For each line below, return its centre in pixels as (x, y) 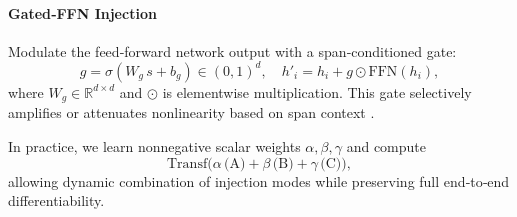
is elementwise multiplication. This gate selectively (317, 91)
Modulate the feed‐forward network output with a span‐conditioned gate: (232, 50)
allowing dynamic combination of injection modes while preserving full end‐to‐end (259, 180)
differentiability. (56, 200)
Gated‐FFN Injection (82, 12)
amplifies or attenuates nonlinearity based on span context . (191, 112)
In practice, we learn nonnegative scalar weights (154, 145)
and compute (386, 145)
